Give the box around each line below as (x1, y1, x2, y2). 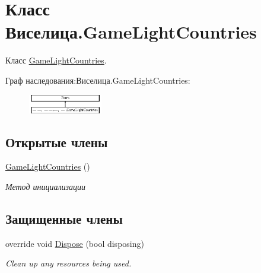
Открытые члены (5, 132, 108, 151)
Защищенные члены (5, 209, 123, 228)
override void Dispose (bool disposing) (5, 237, 144, 249)
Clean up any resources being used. (5, 257, 132, 269)
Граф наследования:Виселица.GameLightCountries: (5, 74, 190, 86)
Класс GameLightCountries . (5, 54, 107, 66)
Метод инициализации (5, 180, 86, 193)
